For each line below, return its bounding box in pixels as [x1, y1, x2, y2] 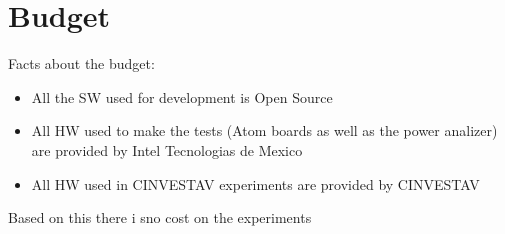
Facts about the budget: [8, 53, 155, 74]
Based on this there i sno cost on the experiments [8, 207, 312, 228]
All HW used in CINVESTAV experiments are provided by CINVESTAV [31, 173, 480, 194]
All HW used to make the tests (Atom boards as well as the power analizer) [31, 120, 498, 141]
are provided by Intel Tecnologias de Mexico [31, 139, 303, 160]
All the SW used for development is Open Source [31, 86, 333, 107]
